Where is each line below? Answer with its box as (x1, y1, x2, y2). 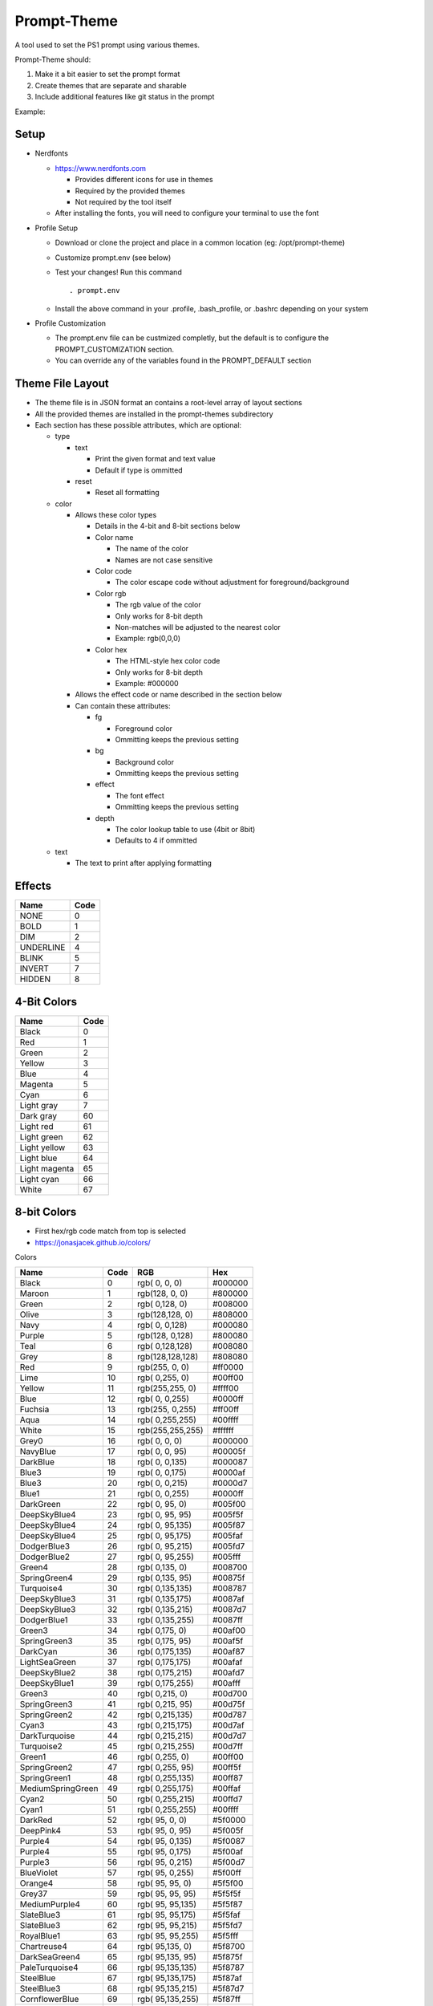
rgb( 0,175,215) (137, 1667, 192, 1679)
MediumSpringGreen (19, 1783, 99, 1794)
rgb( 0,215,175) (137, 1720, 192, 1731)
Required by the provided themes (75, 185, 186, 196)
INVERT (19, 963, 50, 974)
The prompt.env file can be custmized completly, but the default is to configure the (55, 333, 330, 343)
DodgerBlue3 (19, 1541, 71, 1552)
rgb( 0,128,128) (137, 1341, 192, 1352)
